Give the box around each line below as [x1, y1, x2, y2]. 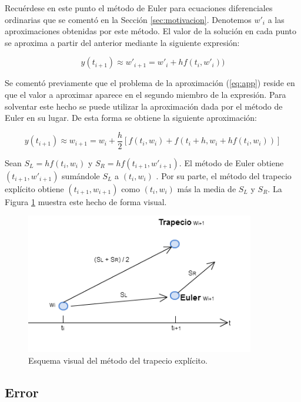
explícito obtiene [5, 182, 64, 195]
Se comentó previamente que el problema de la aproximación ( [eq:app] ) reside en [5, 77, 295, 89]
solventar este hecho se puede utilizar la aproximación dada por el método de [5, 100, 283, 112]
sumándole [62, 169, 100, 182]
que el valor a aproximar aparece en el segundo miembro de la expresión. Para [5, 88, 286, 100]
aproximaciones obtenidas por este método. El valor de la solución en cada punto [5, 25, 297, 37]
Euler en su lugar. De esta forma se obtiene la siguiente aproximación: [5, 111, 257, 124]
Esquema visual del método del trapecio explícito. [28, 354, 208, 366]
